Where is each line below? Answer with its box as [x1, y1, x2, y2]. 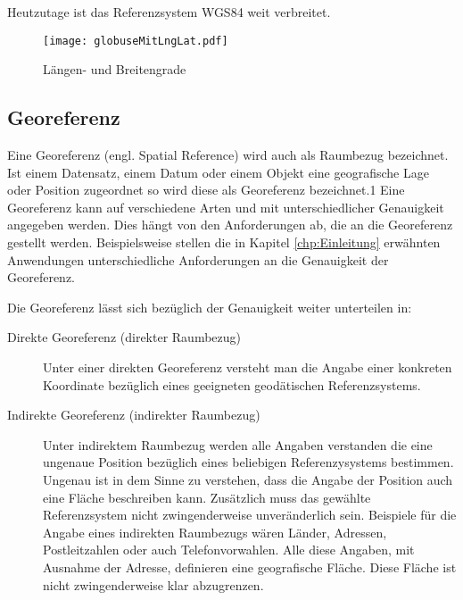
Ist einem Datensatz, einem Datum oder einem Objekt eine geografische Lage [7, 162, 429, 181]
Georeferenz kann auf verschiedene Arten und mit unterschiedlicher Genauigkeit [7, 197, 444, 216]
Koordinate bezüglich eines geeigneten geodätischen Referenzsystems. [43, 375, 421, 394]
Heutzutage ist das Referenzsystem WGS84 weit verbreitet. [7, 3, 331, 21]
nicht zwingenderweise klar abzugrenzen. [43, 575, 264, 594]
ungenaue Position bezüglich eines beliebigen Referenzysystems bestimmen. [43, 453, 454, 471]
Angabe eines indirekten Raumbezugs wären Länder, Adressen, [43, 522, 387, 541]
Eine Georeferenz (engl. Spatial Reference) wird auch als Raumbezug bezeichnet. [7, 146, 449, 164]
